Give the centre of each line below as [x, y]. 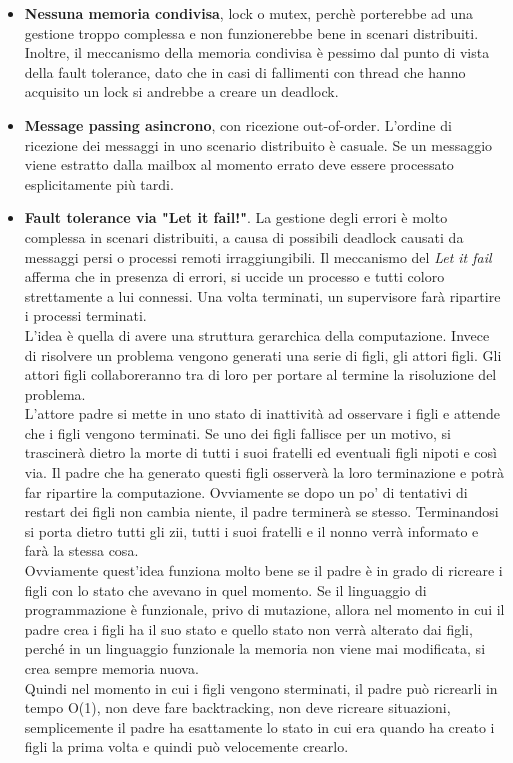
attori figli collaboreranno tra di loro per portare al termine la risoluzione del [260, 374]
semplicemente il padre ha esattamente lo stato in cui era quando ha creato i [259, 726]
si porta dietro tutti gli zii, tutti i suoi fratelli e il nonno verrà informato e [251, 530]
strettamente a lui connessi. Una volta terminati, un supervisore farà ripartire [262, 295]
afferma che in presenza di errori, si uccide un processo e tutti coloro [234, 276]
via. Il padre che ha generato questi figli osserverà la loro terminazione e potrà [264, 472]
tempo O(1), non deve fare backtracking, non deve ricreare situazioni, [237, 707]
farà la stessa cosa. [81, 550]
